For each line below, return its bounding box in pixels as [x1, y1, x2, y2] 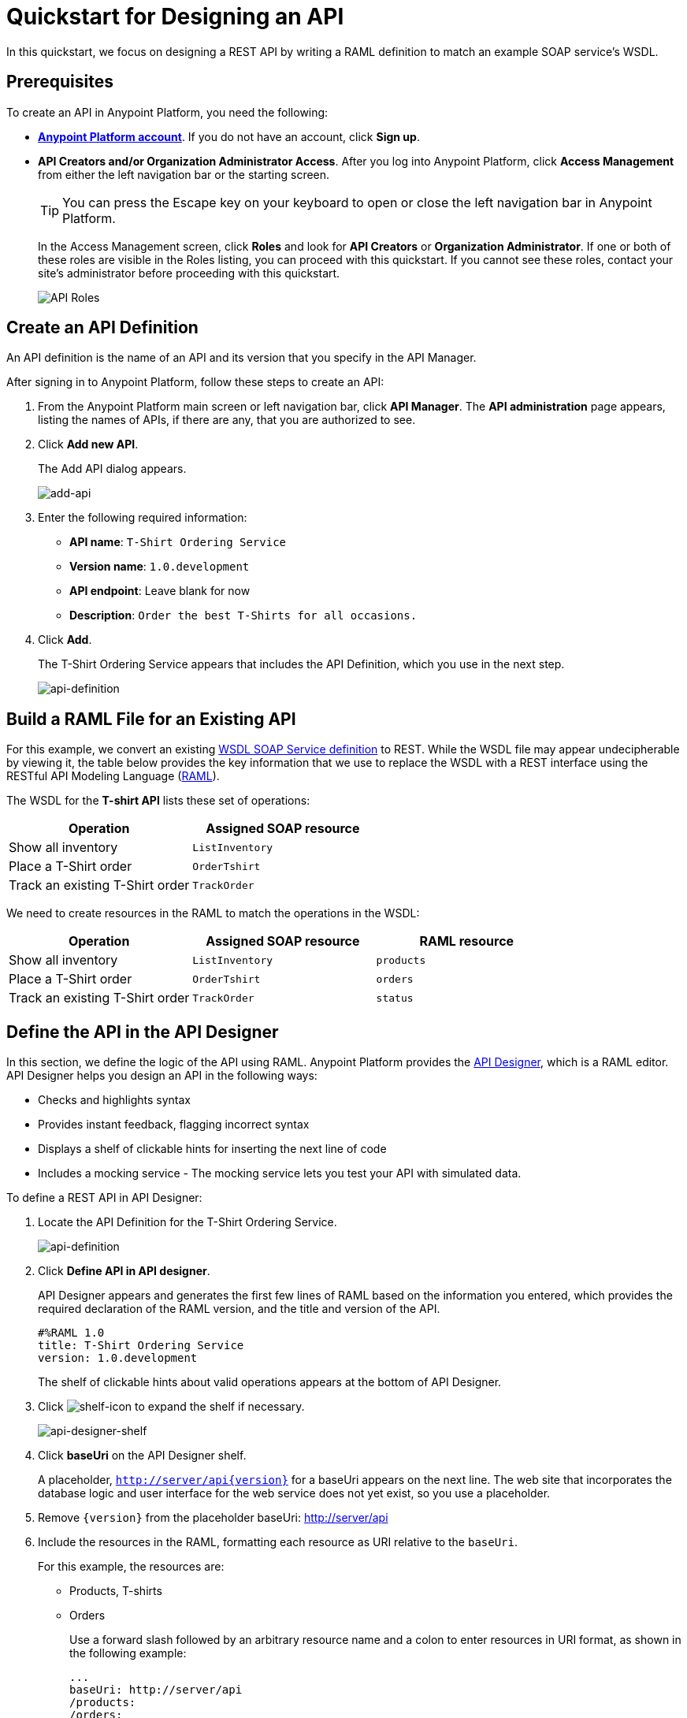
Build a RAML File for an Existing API [6, 708, 296, 729]
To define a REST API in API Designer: [6, 1191, 202, 1205]
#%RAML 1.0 [38, 1326, 105, 1340]
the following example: [69, 1646, 187, 1660]
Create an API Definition [6, 318, 199, 338]
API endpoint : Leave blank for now [69, 584, 251, 598]
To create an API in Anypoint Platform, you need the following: [6, 105, 329, 119]
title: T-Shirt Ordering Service [38, 1339, 244, 1352]
